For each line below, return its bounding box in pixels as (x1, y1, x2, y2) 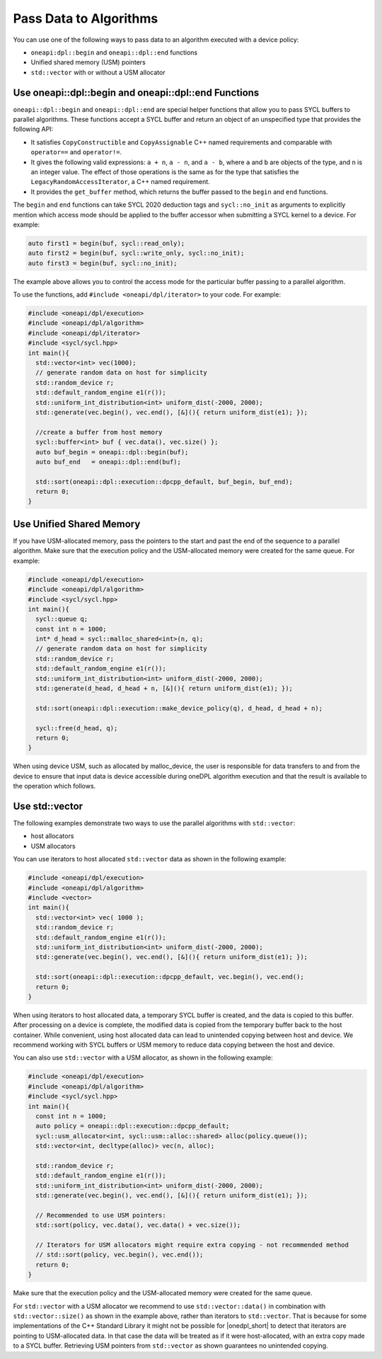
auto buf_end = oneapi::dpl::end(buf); (35, 457, 182, 466)
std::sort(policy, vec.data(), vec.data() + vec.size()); (35, 1221, 241, 1229)
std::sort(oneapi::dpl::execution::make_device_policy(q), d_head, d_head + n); (35, 704, 323, 712)
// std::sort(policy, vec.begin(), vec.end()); (35, 1251, 204, 1259)
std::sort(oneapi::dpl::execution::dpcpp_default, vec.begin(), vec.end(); (35, 973, 304, 981)
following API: (13, 125, 54, 134)
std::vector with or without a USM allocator (30, 68, 166, 76)
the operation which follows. (13, 782, 96, 791)
